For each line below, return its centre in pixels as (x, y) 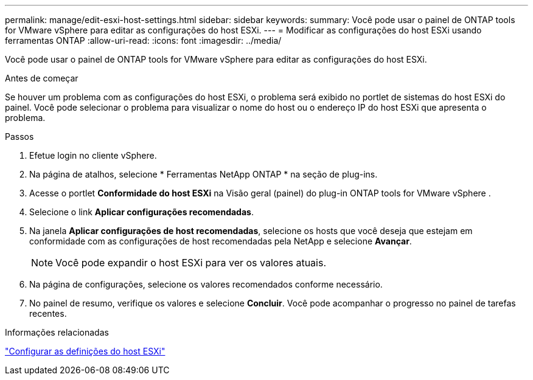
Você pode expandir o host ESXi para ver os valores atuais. (191, 263)
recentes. (48, 313)
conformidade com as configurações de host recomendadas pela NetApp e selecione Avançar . (221, 241)
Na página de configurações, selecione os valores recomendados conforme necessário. (206, 284)
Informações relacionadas (57, 332)
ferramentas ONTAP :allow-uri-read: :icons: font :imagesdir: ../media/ (143, 40)
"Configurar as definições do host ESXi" (85, 351)
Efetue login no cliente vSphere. (93, 155)
